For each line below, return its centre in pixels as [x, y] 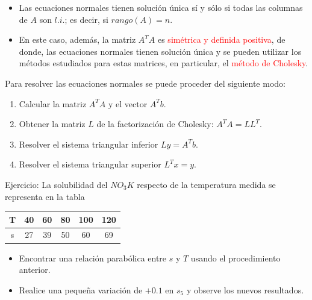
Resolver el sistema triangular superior [90, 164]
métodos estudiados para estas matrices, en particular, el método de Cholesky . [164, 63]
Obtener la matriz [52, 124]
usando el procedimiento [236, 258]
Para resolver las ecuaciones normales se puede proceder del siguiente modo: [145, 83]
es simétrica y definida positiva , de [221, 39]
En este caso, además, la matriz [77, 39]
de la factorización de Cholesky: [155, 124]
